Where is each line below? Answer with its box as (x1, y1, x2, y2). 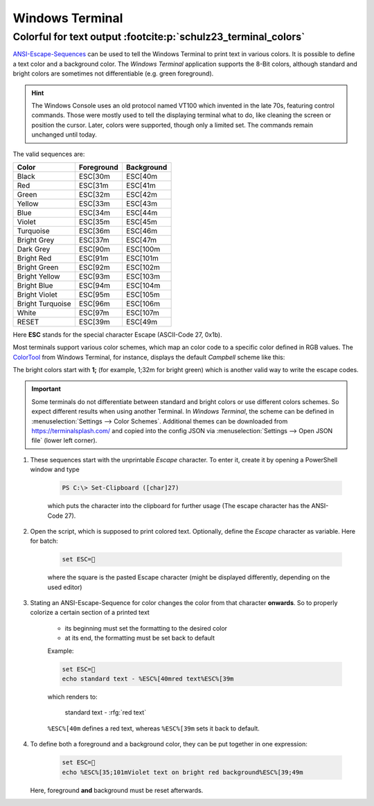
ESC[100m (125, 244, 161, 254)
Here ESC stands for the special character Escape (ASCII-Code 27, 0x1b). (12, 330, 222, 339)
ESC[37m (78, 235, 110, 245)
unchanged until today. (31, 130, 97, 139)
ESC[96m (78, 299, 110, 308)
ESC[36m (78, 226, 110, 236)
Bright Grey (17, 235, 55, 245)
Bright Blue (17, 281, 53, 290)
